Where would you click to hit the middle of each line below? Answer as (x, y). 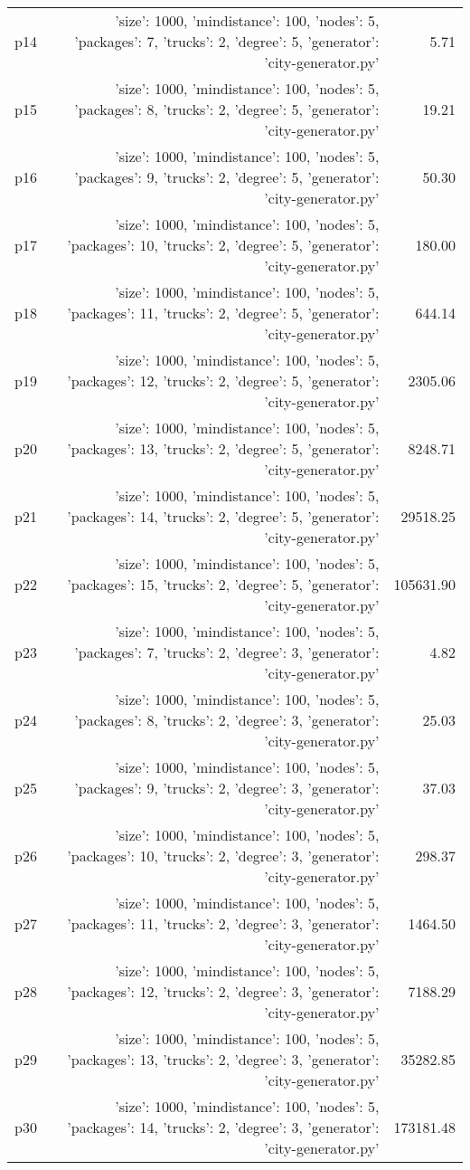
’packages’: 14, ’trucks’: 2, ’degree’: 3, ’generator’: (223, 1127)
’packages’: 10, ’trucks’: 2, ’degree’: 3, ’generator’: (223, 856)
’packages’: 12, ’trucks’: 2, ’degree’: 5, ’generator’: (223, 380)
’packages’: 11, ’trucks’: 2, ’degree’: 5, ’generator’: (223, 313)
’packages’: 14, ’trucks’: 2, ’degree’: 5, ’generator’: (223, 516)
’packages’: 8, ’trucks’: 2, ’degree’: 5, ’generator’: (227, 109)
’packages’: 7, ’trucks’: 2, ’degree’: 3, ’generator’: (227, 652)
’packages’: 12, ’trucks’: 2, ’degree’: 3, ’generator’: (223, 991)
